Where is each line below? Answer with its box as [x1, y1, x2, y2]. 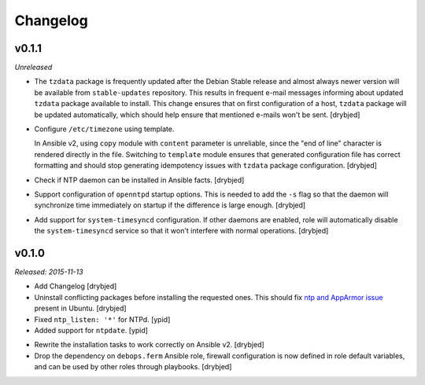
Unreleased [14, 63, 53, 72]
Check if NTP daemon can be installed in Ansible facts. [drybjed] [34, 175, 245, 185]
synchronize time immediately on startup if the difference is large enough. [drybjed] [34, 200, 306, 210]
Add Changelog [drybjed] [34, 281, 117, 291]
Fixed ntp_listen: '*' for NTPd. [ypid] [34, 314, 171, 324]
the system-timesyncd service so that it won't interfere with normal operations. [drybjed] [34, 226, 329, 236]
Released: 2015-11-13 [14, 267, 83, 277]
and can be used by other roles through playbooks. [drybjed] [34, 362, 232, 372]
